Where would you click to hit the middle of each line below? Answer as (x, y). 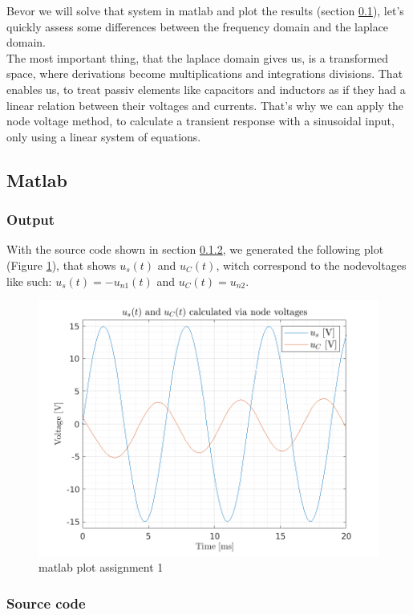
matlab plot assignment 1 (101, 567)
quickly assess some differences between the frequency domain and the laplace (198, 26)
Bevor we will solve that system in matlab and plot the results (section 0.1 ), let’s (205, 10)
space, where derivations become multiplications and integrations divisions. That (205, 73)
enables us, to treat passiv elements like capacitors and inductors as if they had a (206, 89)
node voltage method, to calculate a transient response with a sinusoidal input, (200, 121)
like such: (29, 281)
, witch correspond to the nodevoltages (311, 265)
